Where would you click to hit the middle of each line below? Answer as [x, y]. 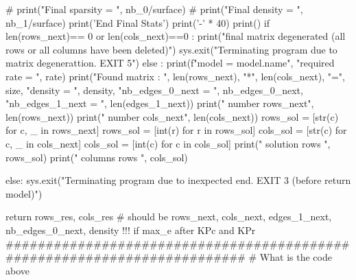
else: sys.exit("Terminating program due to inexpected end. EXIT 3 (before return [178, 180]
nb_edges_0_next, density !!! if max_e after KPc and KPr [131, 230]
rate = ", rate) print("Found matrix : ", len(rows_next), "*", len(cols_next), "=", [175, 76]
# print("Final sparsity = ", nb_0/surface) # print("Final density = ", [154, 9]
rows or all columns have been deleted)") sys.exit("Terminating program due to [171, 49]
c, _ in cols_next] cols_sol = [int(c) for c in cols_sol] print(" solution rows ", [168, 143]
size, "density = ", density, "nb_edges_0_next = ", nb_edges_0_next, [154, 90]
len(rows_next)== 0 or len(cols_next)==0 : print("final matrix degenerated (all [176, 36]
